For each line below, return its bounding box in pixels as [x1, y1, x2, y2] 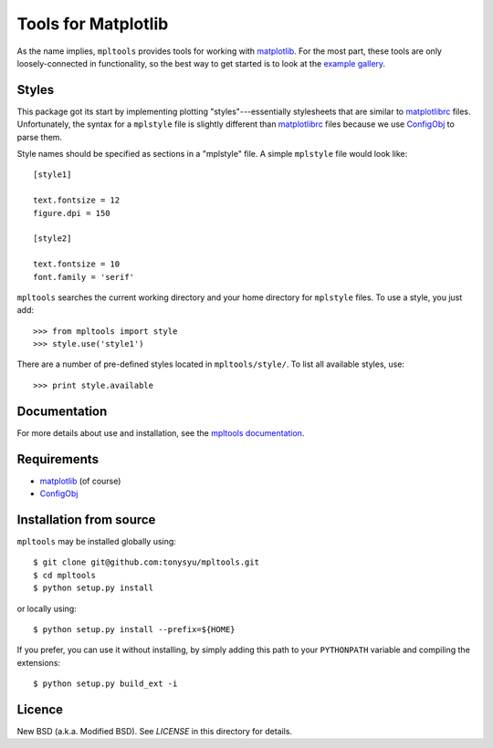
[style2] [33, 234, 72, 244]
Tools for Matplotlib [16, 14, 169, 34]
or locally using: [16, 603, 77, 614]
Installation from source [16, 512, 156, 527]
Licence [16, 701, 64, 717]
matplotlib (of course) [39, 475, 121, 486]
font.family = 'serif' [33, 272, 135, 282]
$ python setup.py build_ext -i [33, 679, 178, 689]
